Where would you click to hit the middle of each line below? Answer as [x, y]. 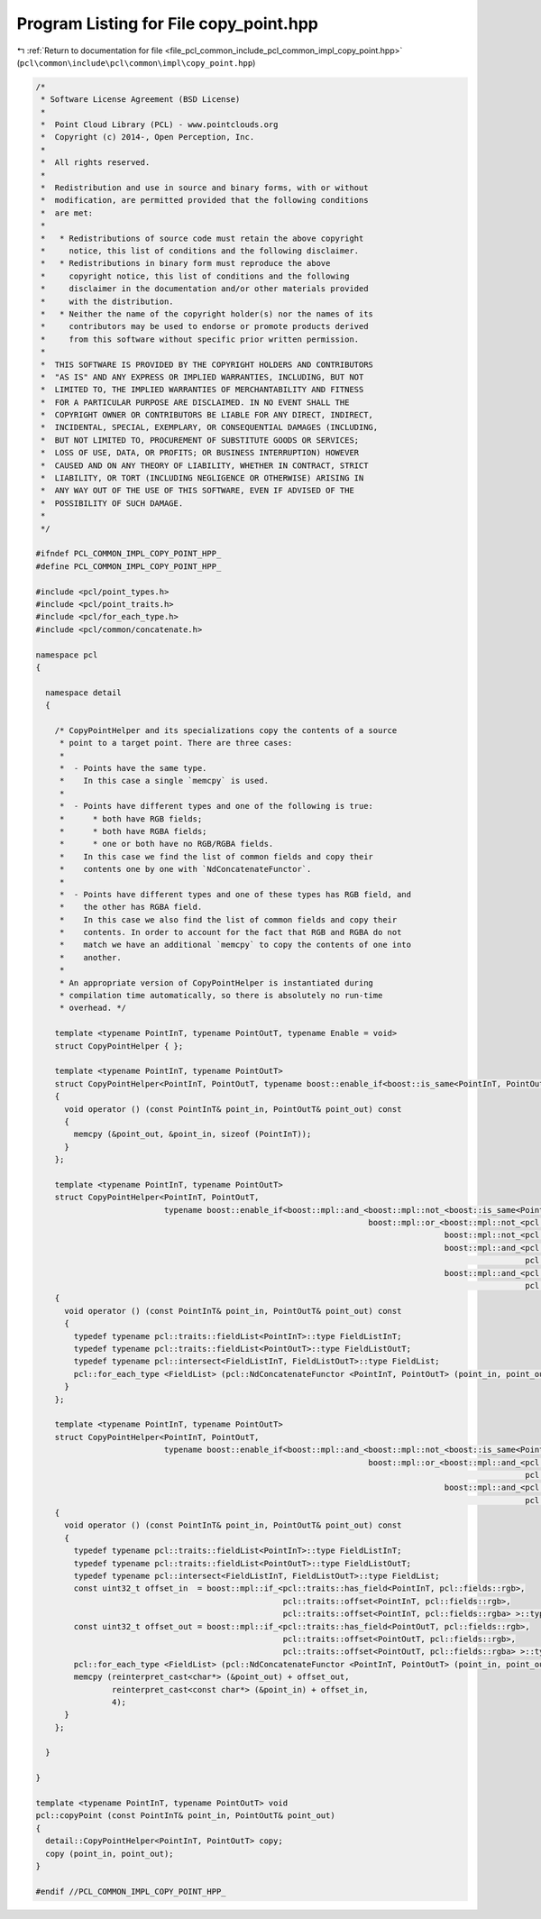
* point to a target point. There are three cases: [176, 743]
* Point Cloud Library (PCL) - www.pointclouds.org [160, 125]
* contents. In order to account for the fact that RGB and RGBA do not [230, 932]
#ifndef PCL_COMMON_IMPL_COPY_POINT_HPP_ [128, 554]
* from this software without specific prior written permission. [200, 339]
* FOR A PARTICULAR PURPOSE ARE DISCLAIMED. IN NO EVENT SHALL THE [195, 402]
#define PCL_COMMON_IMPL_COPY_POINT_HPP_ [128, 566]
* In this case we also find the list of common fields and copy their [228, 919]
